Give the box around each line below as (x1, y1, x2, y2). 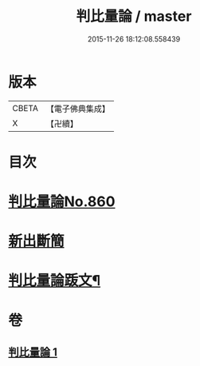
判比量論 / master (76, 7, 192, 26)
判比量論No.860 (8, 193, 116, 211)
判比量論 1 (8, 345, 58, 360)
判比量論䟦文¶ (8, 272, 101, 290)
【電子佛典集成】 (45, 103, 110, 114)
